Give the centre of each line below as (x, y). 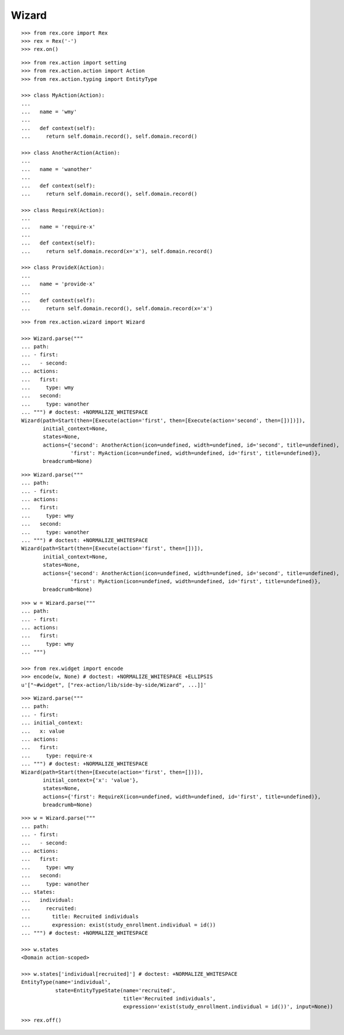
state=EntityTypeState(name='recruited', (115, 990)
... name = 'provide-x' (59, 284)
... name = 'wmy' (49, 112)
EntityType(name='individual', (66, 982)
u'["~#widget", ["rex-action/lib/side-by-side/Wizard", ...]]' (114, 685)
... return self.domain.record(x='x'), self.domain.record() (117, 251)
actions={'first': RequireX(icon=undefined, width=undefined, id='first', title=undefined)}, (182, 796)
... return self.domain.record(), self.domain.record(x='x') (117, 309)
